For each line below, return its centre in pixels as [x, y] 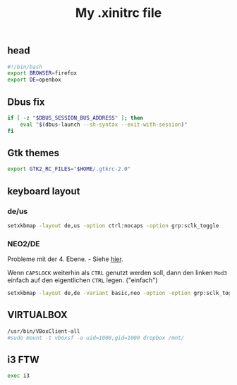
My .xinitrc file [119, 13]
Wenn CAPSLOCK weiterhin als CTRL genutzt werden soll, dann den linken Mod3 [117, 273]
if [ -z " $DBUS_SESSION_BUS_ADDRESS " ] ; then [75, 118]
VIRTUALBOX [38, 315]
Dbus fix [26, 102]
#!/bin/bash [25, 67]
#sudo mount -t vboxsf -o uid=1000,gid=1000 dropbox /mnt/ [96, 338]
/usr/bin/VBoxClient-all [44, 331]
